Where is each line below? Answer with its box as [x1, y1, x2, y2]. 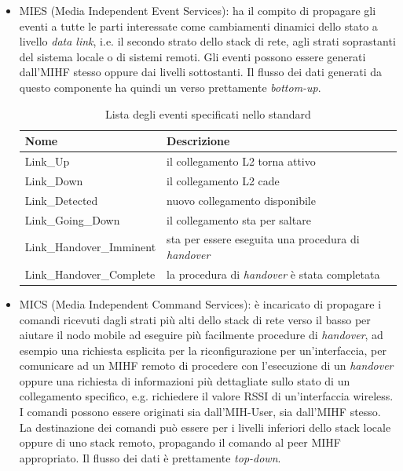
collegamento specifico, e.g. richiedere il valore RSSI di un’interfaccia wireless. [19, 388, 394, 404]
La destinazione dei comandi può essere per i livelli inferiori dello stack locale [19, 418, 391, 435]
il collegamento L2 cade [167, 172, 280, 188]
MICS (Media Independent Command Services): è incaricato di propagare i [19, 295, 382, 312]
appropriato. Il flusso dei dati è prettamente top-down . [19, 449, 281, 466]
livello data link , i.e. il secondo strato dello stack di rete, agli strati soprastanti [19, 33, 396, 49]
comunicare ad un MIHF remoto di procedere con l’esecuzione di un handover [19, 357, 394, 374]
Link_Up [24, 153, 70, 169]
